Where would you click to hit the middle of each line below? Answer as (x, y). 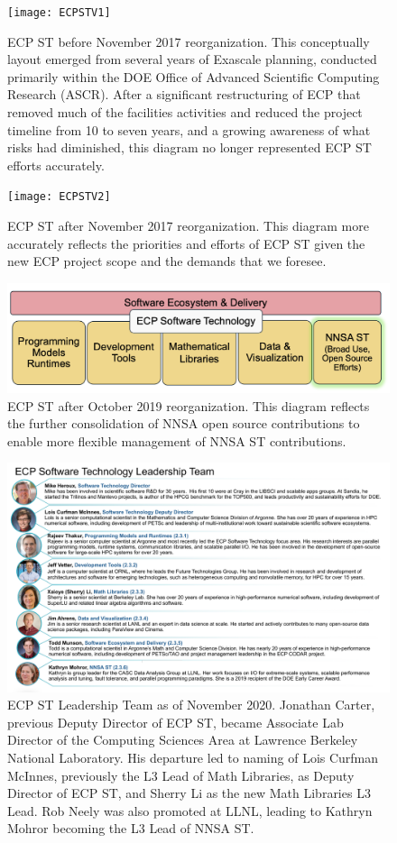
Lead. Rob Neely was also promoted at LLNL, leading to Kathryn (190, 810)
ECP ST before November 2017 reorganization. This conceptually (189, 41)
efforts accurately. (56, 165)
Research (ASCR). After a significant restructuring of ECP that (184, 94)
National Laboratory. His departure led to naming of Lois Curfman (193, 757)
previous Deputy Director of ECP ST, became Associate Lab (175, 722)
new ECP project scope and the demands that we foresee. (167, 261)
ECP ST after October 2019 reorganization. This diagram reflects (189, 405)
